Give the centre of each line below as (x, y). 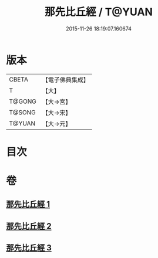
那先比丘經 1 (28, 204)
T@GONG (23, 101)
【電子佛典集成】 (65, 80)
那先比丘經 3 (29, 248)
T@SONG (23, 112)
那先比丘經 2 (29, 226)
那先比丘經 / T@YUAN (99, 12)
